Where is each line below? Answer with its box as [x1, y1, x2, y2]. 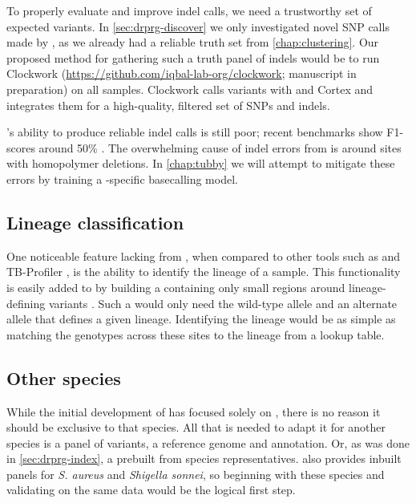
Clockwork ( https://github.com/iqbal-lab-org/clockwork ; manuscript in [6, 65, 357, 82]
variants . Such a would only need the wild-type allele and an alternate [48, 294, 398, 311]
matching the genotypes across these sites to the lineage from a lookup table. [6, 326, 385, 343]
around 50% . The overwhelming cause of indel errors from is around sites [38, 139, 402, 156]
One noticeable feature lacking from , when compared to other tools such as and [6, 247, 401, 264]
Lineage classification [6, 209, 184, 234]
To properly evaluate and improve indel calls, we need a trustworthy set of [6, 2, 372, 18]
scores [6, 139, 35, 156]
